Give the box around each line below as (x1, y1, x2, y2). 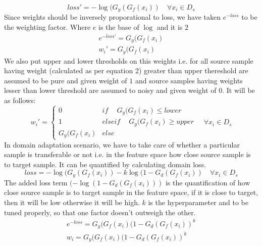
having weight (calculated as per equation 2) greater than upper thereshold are (4, 65, 248, 76)
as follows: (4, 95, 36, 106)
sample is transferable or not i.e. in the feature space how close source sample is (4, 149, 251, 160)
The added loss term (4, 177, 68, 187)
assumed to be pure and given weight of (4, 75, 127, 85)
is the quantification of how (165, 177, 250, 187)
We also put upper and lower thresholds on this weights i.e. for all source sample (4, 55, 253, 66)
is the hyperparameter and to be (148, 197, 249, 208)
